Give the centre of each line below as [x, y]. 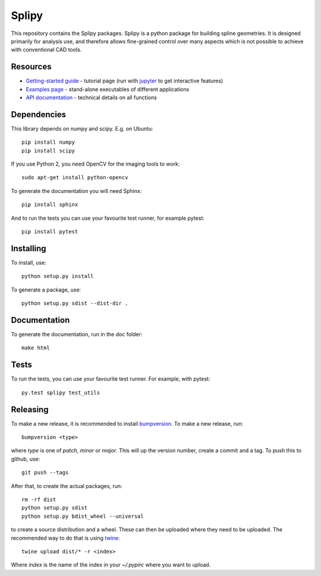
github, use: [26, 459]
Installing [29, 249]
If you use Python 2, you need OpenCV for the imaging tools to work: [95, 164]
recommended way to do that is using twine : [65, 538]
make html [36, 348]
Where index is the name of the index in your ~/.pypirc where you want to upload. [111, 565]
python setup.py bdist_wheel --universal [83, 516]
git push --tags [45, 473]
